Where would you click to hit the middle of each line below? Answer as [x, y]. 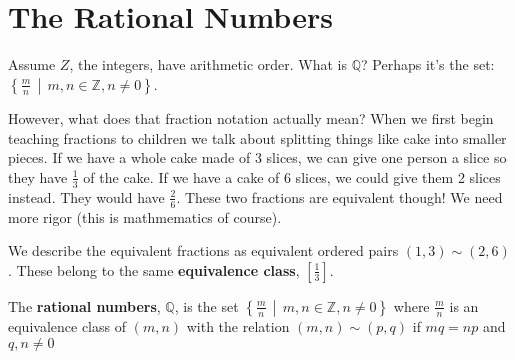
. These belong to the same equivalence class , [154, 269]
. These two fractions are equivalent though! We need [339, 196]
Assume [32, 64]
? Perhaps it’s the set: [428, 64]
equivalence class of [67, 326]
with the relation [238, 326]
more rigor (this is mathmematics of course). [145, 216]
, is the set [206, 305]
